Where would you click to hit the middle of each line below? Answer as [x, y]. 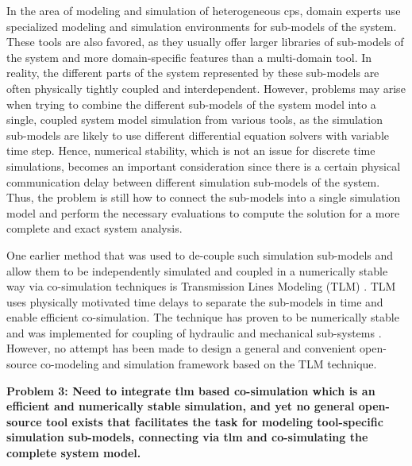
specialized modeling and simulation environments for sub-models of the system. [202, 26]
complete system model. [74, 453]
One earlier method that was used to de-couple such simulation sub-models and [200, 254]
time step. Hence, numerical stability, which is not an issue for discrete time [191, 150]
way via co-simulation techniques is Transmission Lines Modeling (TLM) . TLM [201, 286]
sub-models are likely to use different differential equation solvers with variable [198, 135]
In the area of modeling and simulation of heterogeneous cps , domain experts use [204, 10]
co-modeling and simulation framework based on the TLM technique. [208, 364]
